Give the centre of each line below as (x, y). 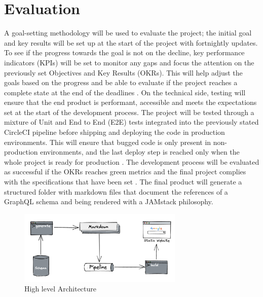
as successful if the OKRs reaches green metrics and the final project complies (125, 172)
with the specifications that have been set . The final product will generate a (123, 182)
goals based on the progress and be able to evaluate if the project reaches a (121, 82)
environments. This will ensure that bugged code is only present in (108, 142)
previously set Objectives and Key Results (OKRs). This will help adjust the (123, 72)
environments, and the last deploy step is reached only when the (140, 152)
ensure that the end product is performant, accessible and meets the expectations (130, 102)
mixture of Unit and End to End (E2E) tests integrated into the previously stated (131, 122)
